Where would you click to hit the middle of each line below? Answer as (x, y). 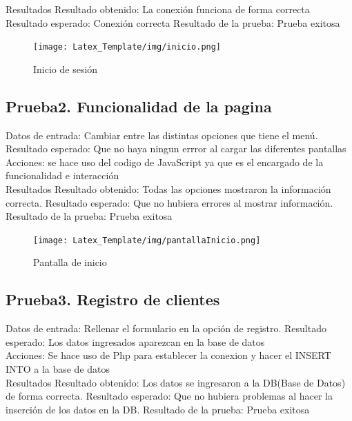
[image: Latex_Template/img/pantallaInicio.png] (147, 240)
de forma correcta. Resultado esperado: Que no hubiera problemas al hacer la (169, 396)
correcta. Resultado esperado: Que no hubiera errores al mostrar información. (169, 202)
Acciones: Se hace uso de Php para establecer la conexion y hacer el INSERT (168, 355)
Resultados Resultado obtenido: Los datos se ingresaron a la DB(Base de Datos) (176, 382)
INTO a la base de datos (58, 369)
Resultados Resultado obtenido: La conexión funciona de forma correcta (158, 9)
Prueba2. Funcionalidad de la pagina (139, 106)
